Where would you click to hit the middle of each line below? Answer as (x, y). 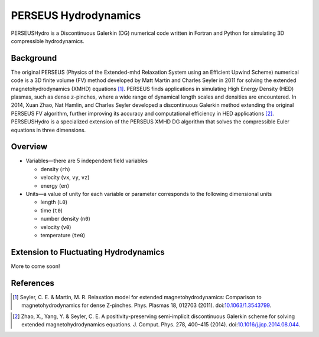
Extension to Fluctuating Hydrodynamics (88, 252)
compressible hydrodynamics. (48, 41)
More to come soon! (35, 266)
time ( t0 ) (52, 210)
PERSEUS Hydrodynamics (76, 15)
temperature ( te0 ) (63, 235)
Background (34, 58)
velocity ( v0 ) (56, 227)
